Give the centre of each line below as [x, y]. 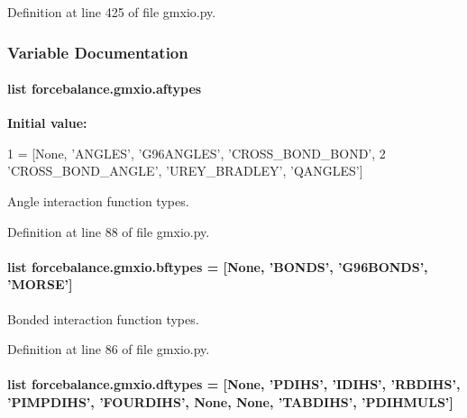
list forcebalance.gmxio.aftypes [105, 89]
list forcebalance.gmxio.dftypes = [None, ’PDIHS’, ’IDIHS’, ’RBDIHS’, [234, 384]
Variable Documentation [98, 52]
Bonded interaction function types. [103, 318]
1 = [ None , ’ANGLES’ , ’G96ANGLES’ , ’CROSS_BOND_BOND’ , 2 [197, 153]
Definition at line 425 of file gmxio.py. [112, 12]
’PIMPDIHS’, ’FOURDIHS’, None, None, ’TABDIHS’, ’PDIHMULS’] [230, 401]
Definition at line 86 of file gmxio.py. [109, 349]
